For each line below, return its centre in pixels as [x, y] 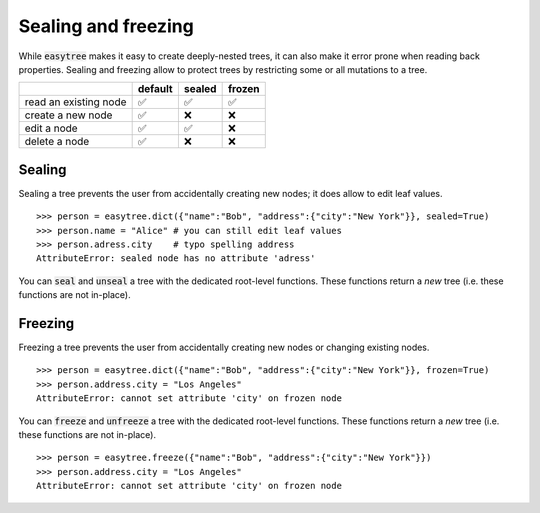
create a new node [68, 115]
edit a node [51, 128]
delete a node [57, 142]
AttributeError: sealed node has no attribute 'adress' [176, 258]
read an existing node [75, 102]
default [155, 89]
